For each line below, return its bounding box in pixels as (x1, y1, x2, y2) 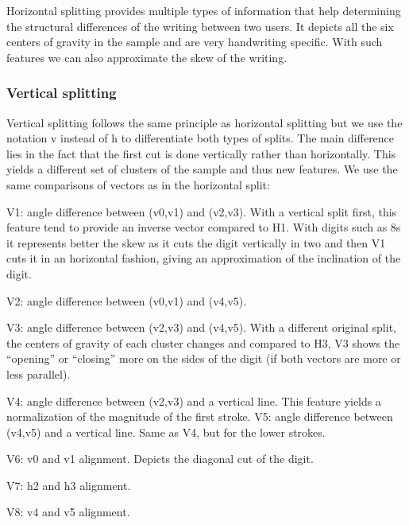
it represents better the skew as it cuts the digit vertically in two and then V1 (6, 234, 386, 251)
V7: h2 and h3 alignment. (6, 476, 131, 493)
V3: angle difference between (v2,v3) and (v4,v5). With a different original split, (6, 319, 396, 336)
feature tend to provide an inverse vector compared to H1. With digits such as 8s (6, 219, 401, 235)
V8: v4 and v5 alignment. (6, 504, 130, 520)
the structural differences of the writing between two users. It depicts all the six (6, 17, 394, 34)
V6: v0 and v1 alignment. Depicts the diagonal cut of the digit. (6, 450, 314, 467)
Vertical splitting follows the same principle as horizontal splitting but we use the (6, 114, 403, 130)
